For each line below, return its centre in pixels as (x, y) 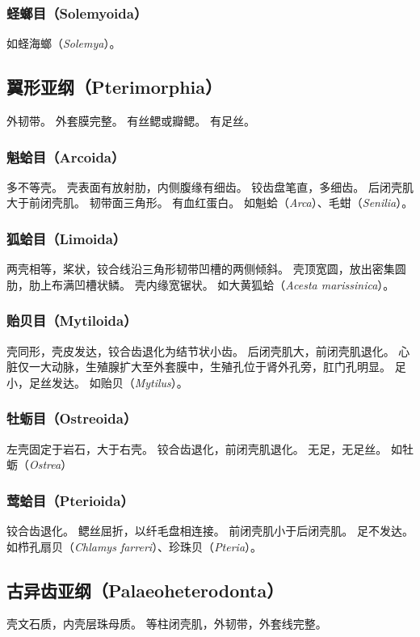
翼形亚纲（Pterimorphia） (115, 87)
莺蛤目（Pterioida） (70, 500)
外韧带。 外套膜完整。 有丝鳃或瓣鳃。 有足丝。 (131, 121)
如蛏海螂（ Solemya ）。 (64, 43)
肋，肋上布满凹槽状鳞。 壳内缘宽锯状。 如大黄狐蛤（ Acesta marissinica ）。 (201, 284)
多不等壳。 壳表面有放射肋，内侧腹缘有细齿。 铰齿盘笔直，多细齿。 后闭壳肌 (210, 186)
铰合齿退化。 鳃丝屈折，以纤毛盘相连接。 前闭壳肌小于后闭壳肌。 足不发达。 (210, 531)
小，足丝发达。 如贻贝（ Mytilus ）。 (97, 382)
